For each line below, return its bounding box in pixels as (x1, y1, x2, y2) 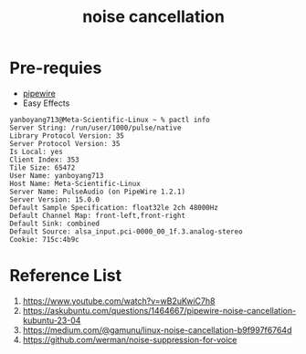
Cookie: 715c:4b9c (9, 234, 79, 244)
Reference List (9, 265, 121, 286)
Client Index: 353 (9, 155, 79, 164)
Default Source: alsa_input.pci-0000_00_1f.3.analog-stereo (9, 226, 244, 236)
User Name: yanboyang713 (9, 171, 104, 180)
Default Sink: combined (9, 219, 100, 228)
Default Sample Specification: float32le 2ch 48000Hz (9, 203, 219, 212)
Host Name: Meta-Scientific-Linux (9, 179, 142, 188)
